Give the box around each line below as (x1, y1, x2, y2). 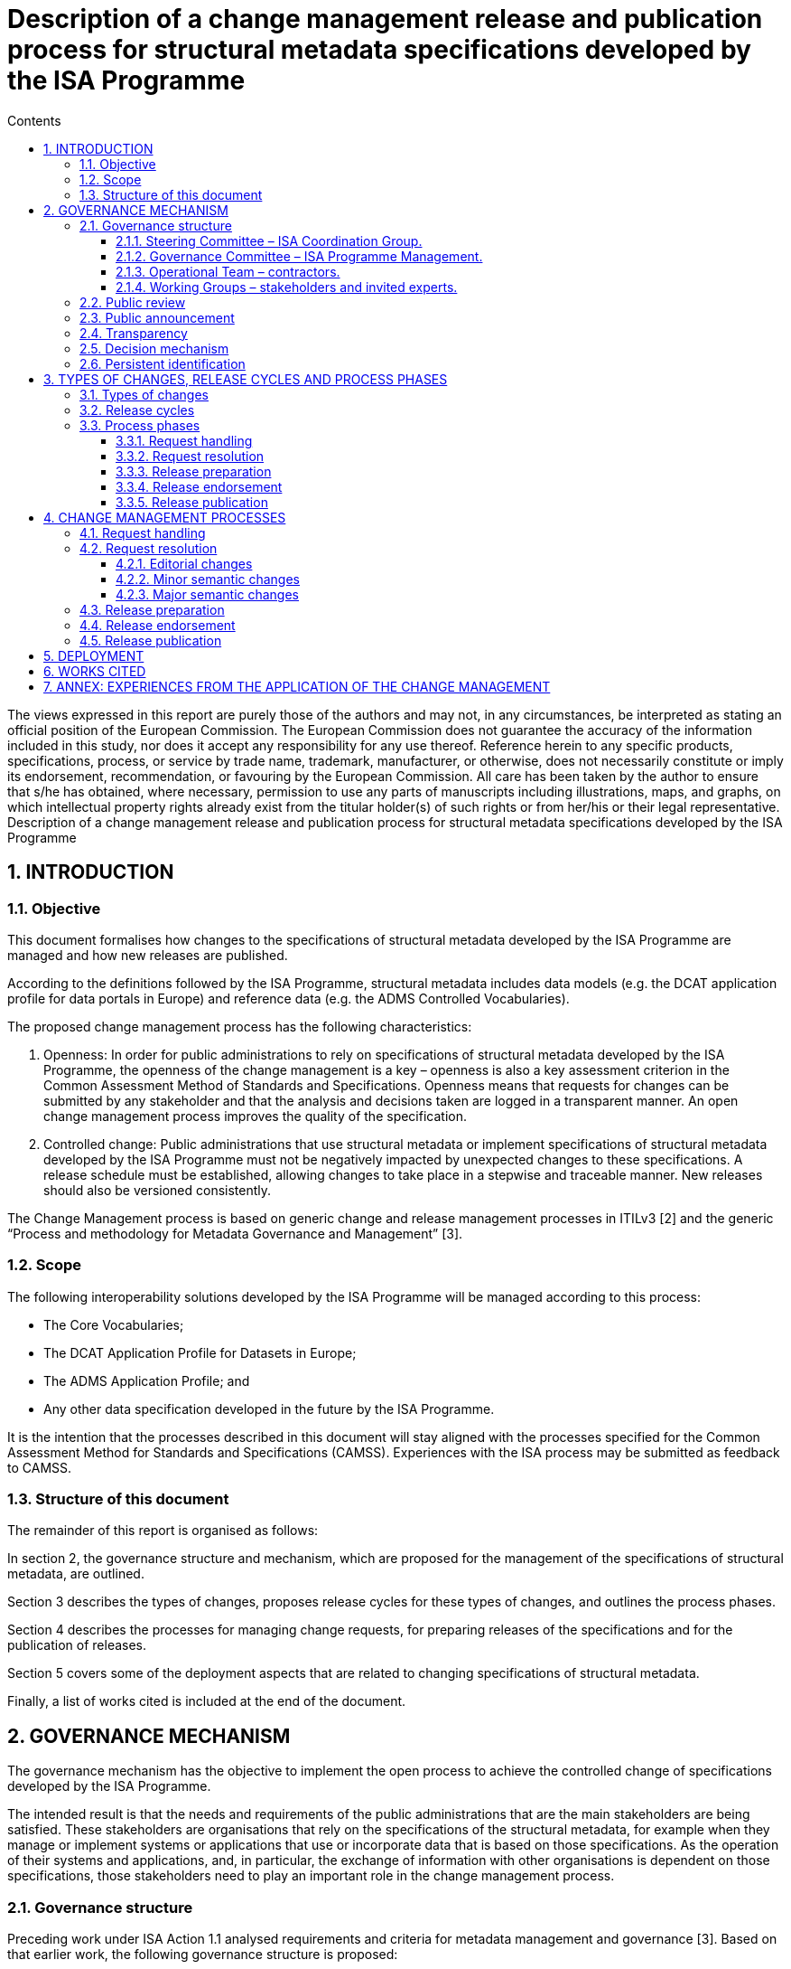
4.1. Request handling (79, 524, 206, 541)
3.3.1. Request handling (116, 432, 253, 448)
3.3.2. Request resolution (116, 447, 265, 464)
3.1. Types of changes (79, 386, 209, 402)
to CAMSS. (7, 1459, 72, 1475)
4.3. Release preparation (79, 601, 225, 617)
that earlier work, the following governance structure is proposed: (7, 1946, 398, 1963)
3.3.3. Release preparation (116, 463, 272, 479)
